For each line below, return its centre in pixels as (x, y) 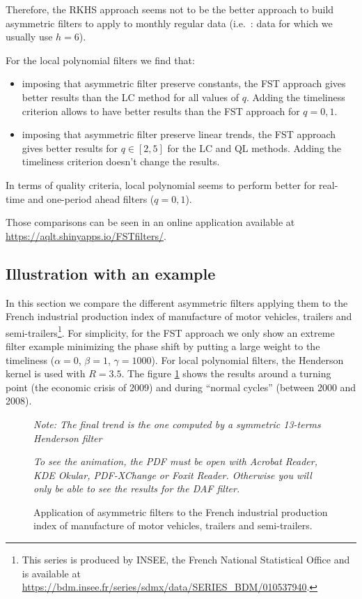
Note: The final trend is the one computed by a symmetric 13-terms (177, 424)
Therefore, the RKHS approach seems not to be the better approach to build (170, 9)
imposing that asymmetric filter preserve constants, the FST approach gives (184, 83)
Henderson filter (68, 438)
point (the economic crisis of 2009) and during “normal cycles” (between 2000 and (181, 387)
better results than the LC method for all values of (131, 97)
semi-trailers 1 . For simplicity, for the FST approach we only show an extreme (170, 331)
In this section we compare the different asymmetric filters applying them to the (177, 302)
